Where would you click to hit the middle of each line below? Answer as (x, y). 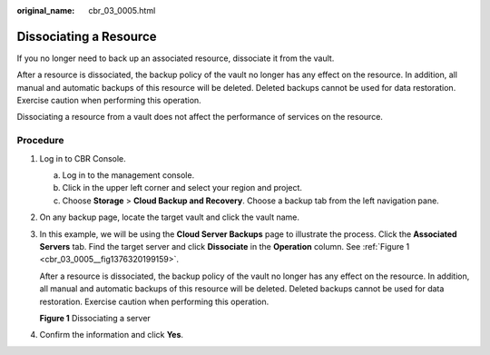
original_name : (46, 10)
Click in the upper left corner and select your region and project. (182, 188)
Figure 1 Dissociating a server (95, 318)
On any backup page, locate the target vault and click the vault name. (169, 217)
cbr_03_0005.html (122, 10)
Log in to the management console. (128, 175)
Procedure (40, 141)
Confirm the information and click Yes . (112, 335)
